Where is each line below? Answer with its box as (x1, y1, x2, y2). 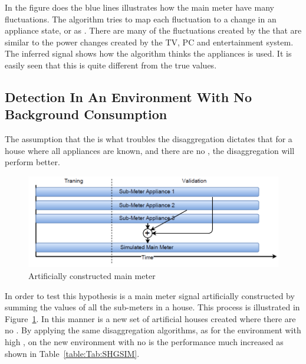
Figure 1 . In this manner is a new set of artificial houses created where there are (5, 312, 296, 324)
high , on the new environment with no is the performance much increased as (5, 335, 284, 347)
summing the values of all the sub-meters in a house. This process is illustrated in (5, 301, 300, 313)
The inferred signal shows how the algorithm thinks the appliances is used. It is (5, 47, 292, 60)
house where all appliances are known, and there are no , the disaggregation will (5, 144, 295, 156)
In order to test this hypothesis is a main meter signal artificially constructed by (5, 289, 295, 301)
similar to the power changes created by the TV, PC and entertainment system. (5, 35, 294, 48)
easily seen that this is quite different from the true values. (5, 58, 217, 71)
